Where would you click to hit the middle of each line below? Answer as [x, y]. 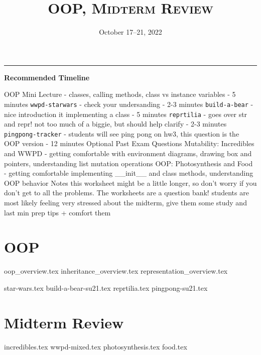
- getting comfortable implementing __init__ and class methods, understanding [129, 173]
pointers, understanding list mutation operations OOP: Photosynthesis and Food [128, 163]
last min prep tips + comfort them [57, 212]
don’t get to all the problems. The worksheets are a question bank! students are [126, 193]
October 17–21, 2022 [130, 32]
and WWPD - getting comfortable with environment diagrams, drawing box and [128, 153]
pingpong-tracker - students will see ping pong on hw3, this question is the [122, 133]
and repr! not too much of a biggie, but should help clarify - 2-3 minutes [115, 124]
